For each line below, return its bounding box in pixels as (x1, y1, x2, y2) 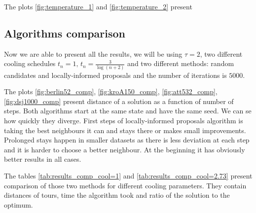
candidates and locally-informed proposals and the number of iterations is (4, 70, 227, 80)
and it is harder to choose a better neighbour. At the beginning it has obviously (4, 144, 245, 154)
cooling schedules (4, 58, 56, 69)
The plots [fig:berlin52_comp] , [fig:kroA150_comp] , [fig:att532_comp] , (4, 86, 218, 97)
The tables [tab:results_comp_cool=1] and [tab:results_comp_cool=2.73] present (4, 171, 253, 181)
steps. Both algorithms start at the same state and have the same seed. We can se (4, 106, 252, 116)
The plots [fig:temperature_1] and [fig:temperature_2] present (4, 1, 192, 11)
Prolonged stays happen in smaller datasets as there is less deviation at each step (4, 135, 250, 145)
